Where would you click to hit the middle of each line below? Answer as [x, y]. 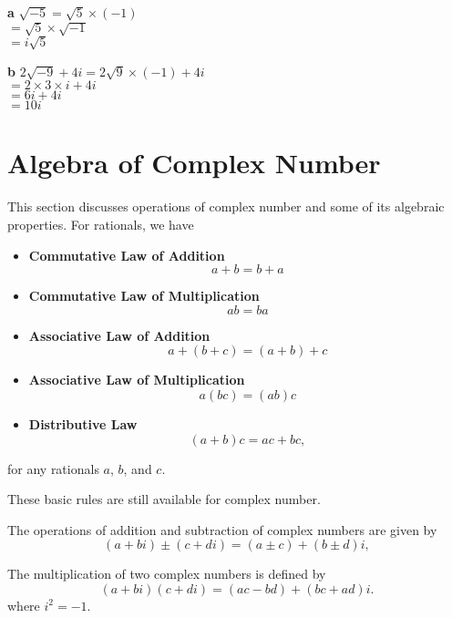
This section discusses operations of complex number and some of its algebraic [226, 206]
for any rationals [53, 468]
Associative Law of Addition [119, 335]
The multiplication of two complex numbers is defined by [167, 574]
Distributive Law [83, 423]
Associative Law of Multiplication [137, 380]
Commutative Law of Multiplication [144, 296]
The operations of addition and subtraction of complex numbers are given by [222, 529]
